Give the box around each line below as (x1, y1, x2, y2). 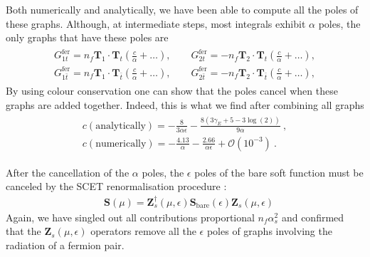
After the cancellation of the (6, 164, 129, 179)
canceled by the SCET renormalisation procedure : (6, 179, 227, 194)
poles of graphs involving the (206, 224, 332, 238)
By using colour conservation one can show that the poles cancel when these (6, 83, 338, 98)
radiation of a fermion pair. (6, 237, 125, 252)
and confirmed (281, 209, 344, 224)
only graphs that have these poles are (6, 30, 169, 45)
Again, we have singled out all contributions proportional (6, 209, 255, 224)
